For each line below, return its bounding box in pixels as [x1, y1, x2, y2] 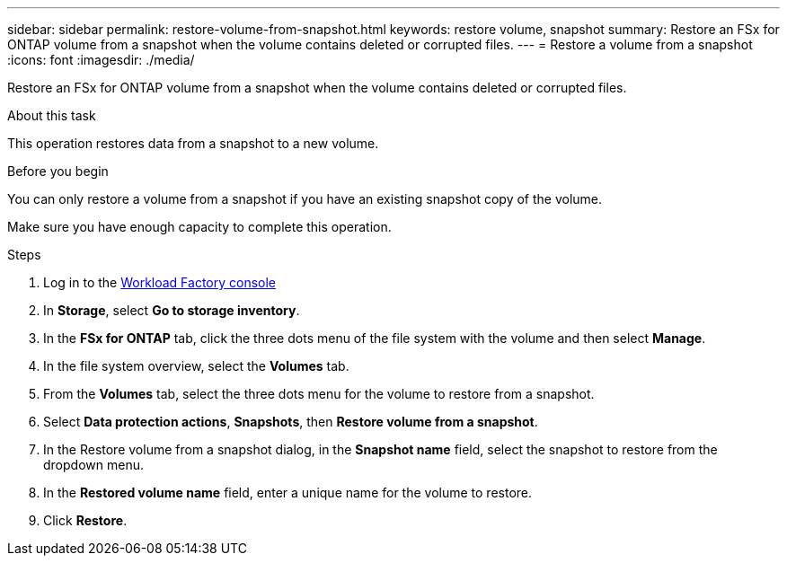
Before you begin [7, 163, 109, 179]
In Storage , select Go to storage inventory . [43, 303, 300, 318]
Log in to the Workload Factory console [43, 275, 277, 290]
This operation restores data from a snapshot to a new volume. [7, 136, 379, 151]
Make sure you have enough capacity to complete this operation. [7, 219, 392, 234]
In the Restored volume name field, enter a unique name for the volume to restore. [43, 485, 533, 500]
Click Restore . [43, 513, 128, 528]
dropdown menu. [43, 457, 144, 472]
